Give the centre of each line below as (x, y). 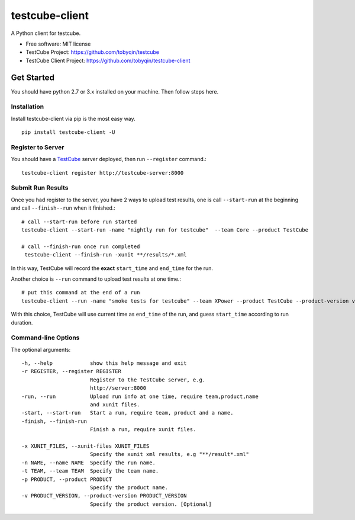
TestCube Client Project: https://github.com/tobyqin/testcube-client (108, 60)
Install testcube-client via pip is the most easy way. (73, 118)
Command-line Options (45, 338)
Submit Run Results (40, 188)
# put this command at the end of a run (81, 293)
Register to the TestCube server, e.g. (148, 380)
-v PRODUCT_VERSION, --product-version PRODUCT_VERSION (104, 496)
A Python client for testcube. (46, 33)
